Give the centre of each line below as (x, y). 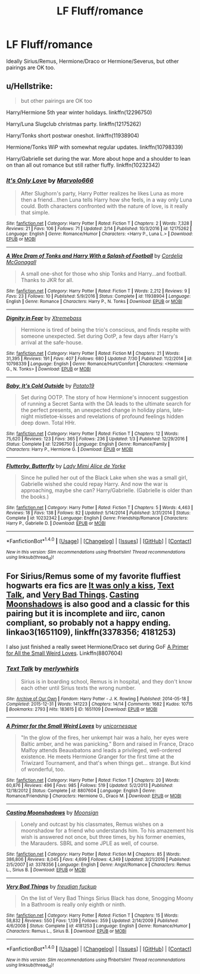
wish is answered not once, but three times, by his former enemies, (103, 837)
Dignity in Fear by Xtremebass (44, 318)
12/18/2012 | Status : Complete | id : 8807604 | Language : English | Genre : (81, 791)
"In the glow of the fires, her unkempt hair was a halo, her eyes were (104, 738)
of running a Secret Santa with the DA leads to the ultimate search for (106, 404)
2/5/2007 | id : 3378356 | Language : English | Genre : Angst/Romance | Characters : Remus (99, 865)
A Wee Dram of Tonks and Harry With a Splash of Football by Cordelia (94, 256)
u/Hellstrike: (30, 86)
